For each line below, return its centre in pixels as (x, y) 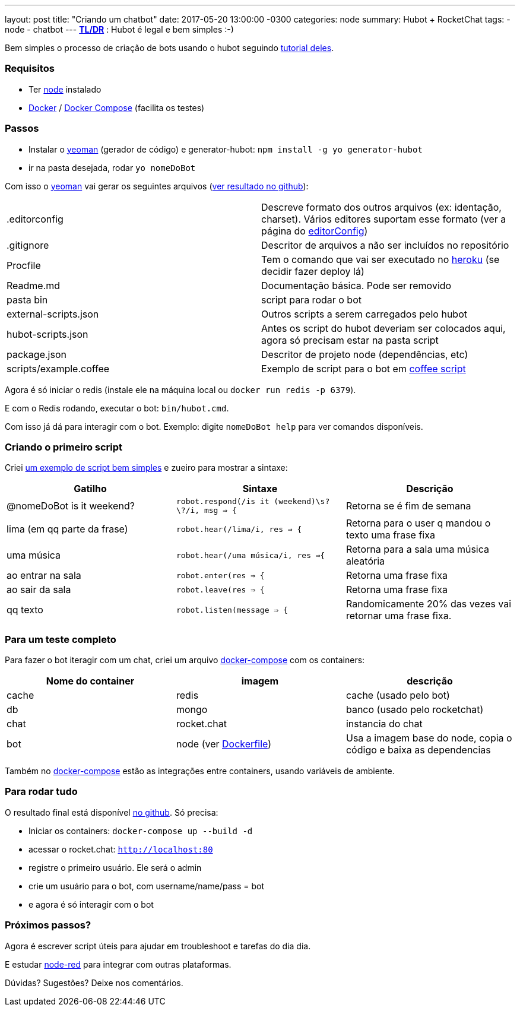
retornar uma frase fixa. (399, 616)
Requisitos (30, 69)
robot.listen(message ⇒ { (232, 610)
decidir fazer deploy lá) (313, 271)
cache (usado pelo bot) (398, 695)
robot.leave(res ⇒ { (220, 590)
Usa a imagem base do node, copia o (429, 738)
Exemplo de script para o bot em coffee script (364, 368)
